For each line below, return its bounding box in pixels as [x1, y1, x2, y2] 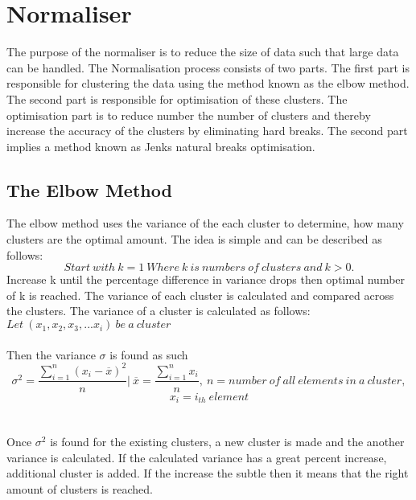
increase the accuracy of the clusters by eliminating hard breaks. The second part [6, 122, 408, 139]
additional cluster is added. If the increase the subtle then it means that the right [6, 465, 409, 482]
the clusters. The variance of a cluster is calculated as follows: [6, 302, 311, 319]
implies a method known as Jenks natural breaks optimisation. [6, 137, 315, 154]
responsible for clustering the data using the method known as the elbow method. [6, 75, 410, 92]
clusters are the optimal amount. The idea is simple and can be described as [6, 231, 382, 248]
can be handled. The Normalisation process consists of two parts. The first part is [6, 59, 410, 76]
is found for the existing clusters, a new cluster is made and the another [50, 433, 405, 450]
